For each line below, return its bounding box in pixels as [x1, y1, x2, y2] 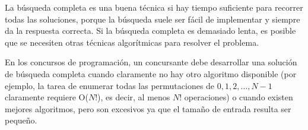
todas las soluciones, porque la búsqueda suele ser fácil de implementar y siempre [5, 12, 300, 25]
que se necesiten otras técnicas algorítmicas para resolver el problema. [5, 36, 259, 48]
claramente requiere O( [5, 91, 88, 103]
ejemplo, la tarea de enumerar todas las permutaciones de [5, 79, 215, 91]
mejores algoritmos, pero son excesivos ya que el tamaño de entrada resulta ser [5, 102, 291, 115]
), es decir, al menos [97, 91, 170, 103]
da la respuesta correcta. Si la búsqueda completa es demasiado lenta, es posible [5, 24, 296, 37]
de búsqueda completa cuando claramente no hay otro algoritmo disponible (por [5, 67, 297, 80]
